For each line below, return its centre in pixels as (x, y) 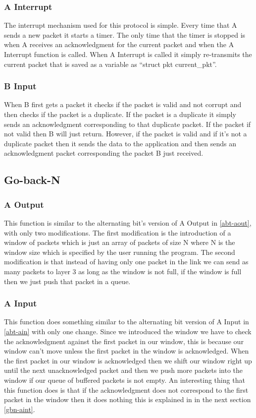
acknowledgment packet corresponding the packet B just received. (104, 153)
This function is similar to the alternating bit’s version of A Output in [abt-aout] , (128, 222)
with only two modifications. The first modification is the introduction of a (118, 232)
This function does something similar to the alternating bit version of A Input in (127, 322)
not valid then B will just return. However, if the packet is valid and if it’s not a (126, 134)
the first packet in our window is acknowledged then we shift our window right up (128, 360)
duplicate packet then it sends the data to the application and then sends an (120, 143)
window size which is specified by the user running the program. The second (120, 252)
